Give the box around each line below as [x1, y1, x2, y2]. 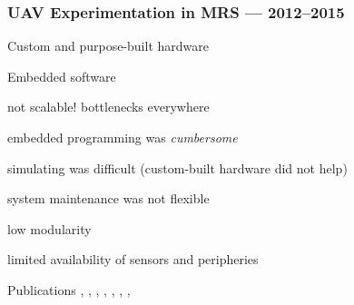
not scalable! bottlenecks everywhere [7, 97, 210, 116]
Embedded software [7, 66, 116, 85]
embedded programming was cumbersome [7, 128, 238, 146]
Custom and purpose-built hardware [7, 36, 209, 55]
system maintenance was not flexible [7, 189, 210, 208]
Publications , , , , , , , [7, 280, 131, 299]
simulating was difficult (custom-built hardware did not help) [7, 158, 348, 177]
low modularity [7, 219, 92, 238]
